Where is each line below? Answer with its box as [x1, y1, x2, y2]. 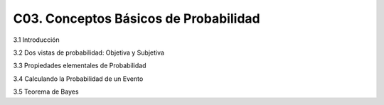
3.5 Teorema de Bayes [13, 87, 79, 96]
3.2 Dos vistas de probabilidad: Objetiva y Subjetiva [13, 48, 165, 57]
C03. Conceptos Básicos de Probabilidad [13, 11, 260, 26]
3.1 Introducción [13, 35, 60, 44]
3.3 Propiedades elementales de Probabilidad [13, 61, 146, 70]
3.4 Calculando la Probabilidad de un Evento [13, 74, 144, 83]
